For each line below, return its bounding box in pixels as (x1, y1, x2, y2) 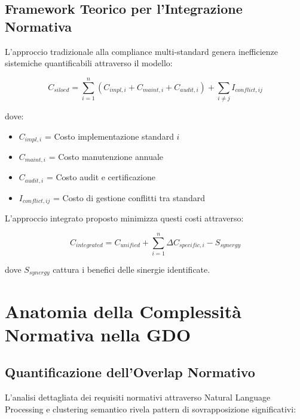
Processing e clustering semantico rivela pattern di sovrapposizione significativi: (5, 402, 296, 415)
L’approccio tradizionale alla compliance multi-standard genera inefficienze (5, 45, 278, 57)
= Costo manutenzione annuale (48, 150, 164, 162)
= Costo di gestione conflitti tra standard (53, 191, 205, 204)
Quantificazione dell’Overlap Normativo (5, 363, 255, 381)
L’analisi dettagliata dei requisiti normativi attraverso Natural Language (5, 391, 271, 403)
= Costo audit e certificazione (46, 171, 155, 183)
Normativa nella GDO (5, 322, 191, 346)
